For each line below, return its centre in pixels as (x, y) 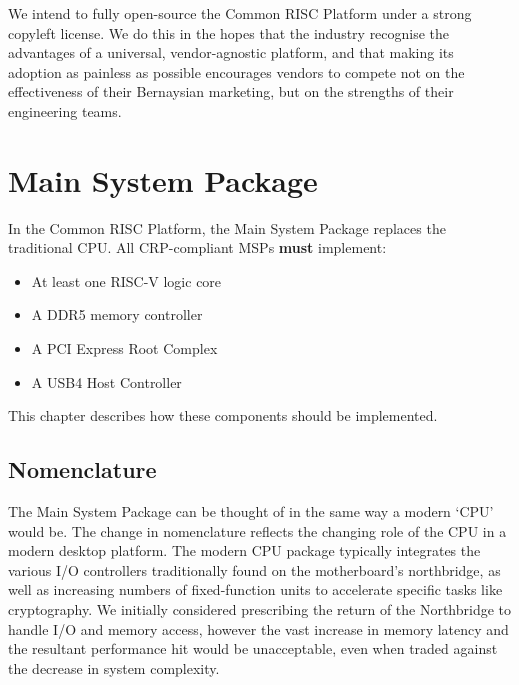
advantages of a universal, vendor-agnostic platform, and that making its (231, 52)
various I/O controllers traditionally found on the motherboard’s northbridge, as (254, 569)
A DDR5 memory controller (117, 314)
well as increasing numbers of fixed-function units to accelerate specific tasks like (255, 589)
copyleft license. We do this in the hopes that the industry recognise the (229, 32)
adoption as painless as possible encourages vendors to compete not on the (236, 71)
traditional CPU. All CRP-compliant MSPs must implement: (197, 247)
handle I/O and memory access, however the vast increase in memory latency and (258, 628)
